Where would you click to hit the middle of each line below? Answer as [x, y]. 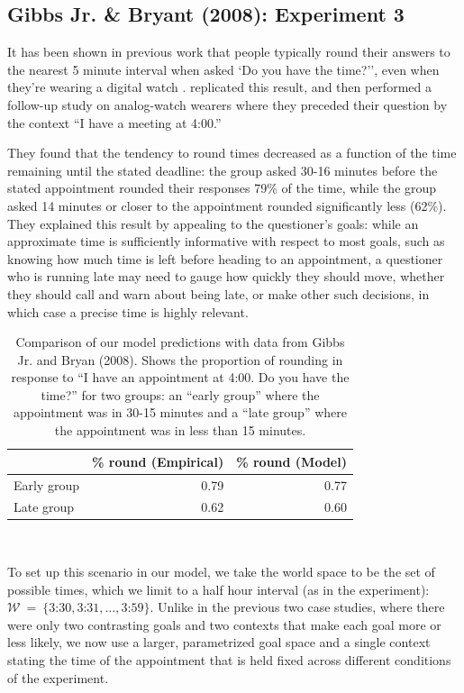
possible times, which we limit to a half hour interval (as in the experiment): [218, 589]
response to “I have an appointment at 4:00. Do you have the [180, 377]
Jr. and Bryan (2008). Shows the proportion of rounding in [180, 359]
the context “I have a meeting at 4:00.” [114, 122]
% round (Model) [291, 461]
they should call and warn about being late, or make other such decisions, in [218, 293]
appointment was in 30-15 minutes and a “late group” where [180, 412]
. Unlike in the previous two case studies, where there [297, 607]
